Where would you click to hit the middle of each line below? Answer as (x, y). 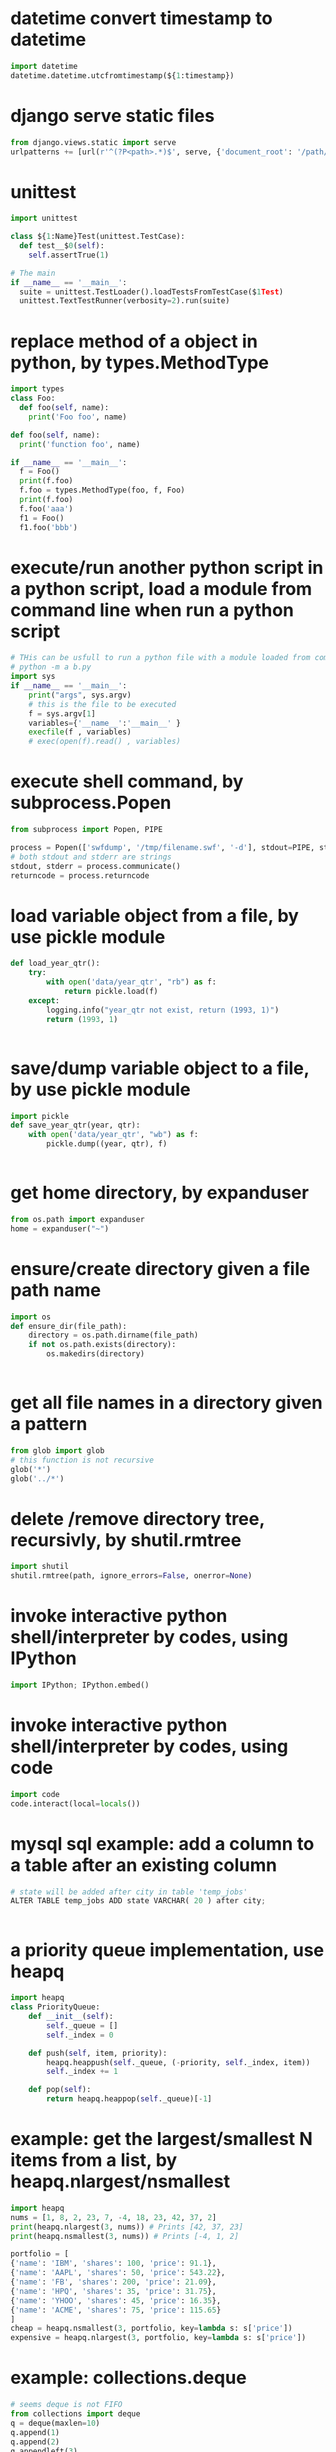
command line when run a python (152, 609)
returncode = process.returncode (80, 875)
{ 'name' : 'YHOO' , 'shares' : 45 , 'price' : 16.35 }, (116, 2300)
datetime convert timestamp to (141, 18)
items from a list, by (94, 2160)
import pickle (40, 1116)
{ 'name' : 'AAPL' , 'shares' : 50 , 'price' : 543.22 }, (118, 2273)
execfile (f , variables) (80, 732)
